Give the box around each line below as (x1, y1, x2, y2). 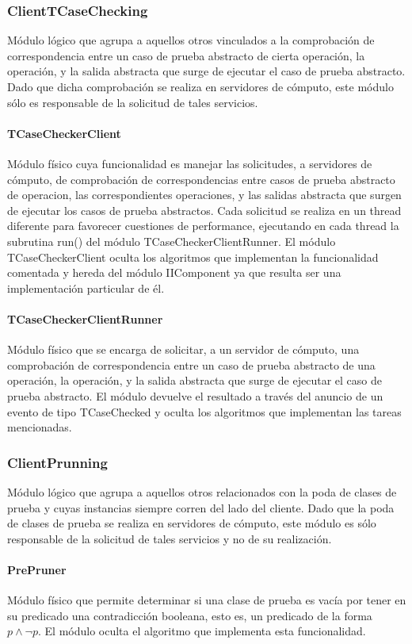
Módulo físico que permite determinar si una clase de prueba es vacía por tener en (7, 592, 406, 608)
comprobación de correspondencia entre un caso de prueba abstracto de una (7, 356, 376, 373)
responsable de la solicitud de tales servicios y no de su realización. (7, 530, 332, 546)
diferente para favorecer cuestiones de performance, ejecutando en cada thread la (7, 217, 399, 234)
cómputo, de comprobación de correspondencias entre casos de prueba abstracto (7, 171, 395, 187)
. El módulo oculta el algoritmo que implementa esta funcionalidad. (38, 623, 366, 639)
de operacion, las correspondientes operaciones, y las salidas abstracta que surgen (7, 186, 402, 203)
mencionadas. (7, 419, 72, 435)
